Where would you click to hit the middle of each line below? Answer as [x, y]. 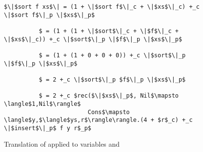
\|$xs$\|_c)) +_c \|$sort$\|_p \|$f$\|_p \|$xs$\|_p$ [93, 39]
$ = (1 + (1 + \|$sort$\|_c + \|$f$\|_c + [109, 31]
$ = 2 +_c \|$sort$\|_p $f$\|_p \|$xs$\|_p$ [112, 79]
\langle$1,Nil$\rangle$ [42, 104]
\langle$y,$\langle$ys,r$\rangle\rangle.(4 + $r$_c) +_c [98, 120]
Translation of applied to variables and [62, 144]
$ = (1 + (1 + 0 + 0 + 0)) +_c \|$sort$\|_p [112, 55]
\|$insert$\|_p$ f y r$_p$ [48, 128]
